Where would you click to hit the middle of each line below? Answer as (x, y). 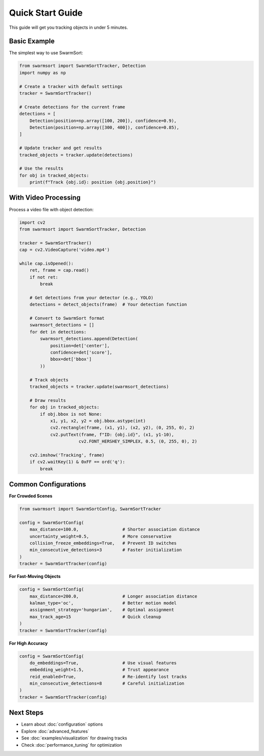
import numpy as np (43, 73)
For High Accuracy (28, 643)
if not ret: (44, 277)
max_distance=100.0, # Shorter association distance (115, 530)
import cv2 (32, 222)
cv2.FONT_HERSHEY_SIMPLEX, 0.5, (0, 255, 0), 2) (138, 442)
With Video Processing (45, 198)
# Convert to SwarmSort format (67, 318)
